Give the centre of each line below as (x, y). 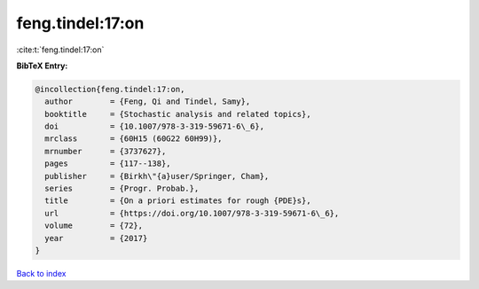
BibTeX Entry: (42, 66)
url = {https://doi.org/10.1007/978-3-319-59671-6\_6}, (192, 213)
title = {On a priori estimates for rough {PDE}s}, (178, 201)
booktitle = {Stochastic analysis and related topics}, (178, 114)
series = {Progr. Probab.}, (122, 189)
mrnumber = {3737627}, (106, 151)
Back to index (41, 273)
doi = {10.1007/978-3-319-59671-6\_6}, (155, 127)
